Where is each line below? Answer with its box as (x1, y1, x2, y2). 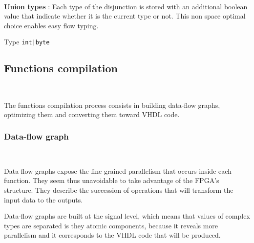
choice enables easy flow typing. (4, 20, 99, 30)
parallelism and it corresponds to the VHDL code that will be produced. (4, 230, 221, 240)
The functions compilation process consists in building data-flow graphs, (4, 100, 220, 110)
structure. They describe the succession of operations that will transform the (4, 185, 233, 195)
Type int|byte (4, 37, 50, 47)
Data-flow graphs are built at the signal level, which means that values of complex (4, 211, 250, 221)
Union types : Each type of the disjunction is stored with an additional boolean (4, 1, 248, 11)
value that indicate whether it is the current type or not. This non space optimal (4, 11, 246, 21)
